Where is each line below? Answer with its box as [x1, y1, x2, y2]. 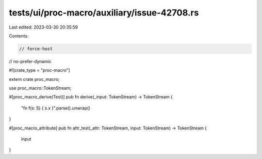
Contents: [9, 33, 29, 39]
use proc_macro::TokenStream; [9, 85, 72, 91]
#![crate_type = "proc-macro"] [9, 67, 70, 73]
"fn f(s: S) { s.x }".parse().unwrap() [21, 105, 91, 111]
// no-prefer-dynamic [9, 58, 52, 64]
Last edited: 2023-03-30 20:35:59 [9, 24, 78, 30]
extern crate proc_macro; [9, 76, 60, 82]
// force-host [19, 46, 53, 51]
